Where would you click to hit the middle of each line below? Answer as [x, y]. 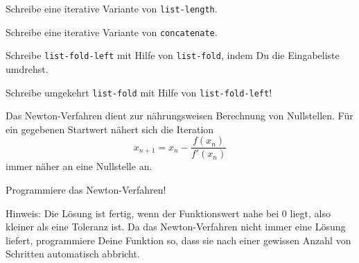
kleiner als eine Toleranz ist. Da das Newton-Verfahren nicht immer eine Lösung [176, 227]
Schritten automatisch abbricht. [73, 254]
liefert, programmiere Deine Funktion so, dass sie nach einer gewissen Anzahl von [178, 240]
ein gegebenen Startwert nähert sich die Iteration [110, 129]
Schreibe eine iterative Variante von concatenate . [112, 32]
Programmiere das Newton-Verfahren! [86, 190]
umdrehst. [27, 68]
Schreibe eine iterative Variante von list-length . [112, 8]
